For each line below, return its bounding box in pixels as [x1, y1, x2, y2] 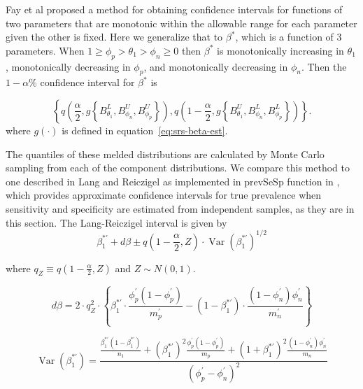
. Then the [301, 59, 347, 73]
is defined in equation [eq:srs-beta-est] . [62, 122, 228, 137]
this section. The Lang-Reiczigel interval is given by [6, 215, 227, 229]
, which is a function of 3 [235, 29, 342, 44]
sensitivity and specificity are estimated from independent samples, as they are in [6, 201, 355, 215]
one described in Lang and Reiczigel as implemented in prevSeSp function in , [6, 174, 340, 188]
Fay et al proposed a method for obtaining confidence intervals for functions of [6, 2, 343, 16]
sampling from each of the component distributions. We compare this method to [6, 160, 350, 175]
